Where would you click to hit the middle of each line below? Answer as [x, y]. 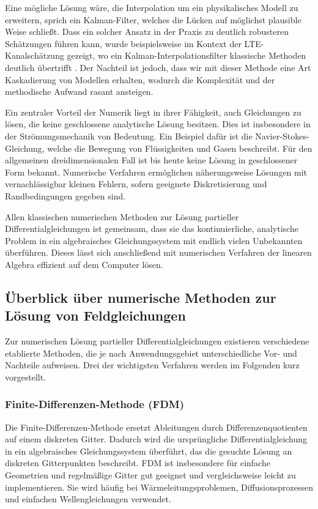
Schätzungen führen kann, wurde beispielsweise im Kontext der [123, 43]
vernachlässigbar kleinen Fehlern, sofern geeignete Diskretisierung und [136, 184]
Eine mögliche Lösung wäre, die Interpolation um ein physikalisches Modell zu [152, 7]
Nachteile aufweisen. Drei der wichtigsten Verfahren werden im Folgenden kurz [152, 365]
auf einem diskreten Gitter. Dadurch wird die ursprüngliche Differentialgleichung [156, 439]
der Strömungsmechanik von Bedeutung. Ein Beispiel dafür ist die [129, 136]
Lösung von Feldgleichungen [95, 315]
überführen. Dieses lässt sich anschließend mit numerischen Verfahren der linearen [158, 252]
